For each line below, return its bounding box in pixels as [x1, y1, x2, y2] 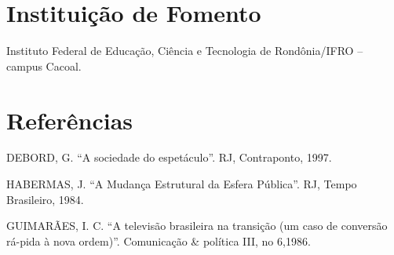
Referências [6, 104, 133, 136]
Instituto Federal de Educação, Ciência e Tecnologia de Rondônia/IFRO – [6, 42, 363, 59]
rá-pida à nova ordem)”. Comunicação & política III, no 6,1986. [6, 232, 311, 249]
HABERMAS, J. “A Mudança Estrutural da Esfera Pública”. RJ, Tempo [6, 176, 357, 192]
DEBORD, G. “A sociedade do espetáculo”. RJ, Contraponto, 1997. [6, 149, 332, 166]
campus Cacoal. [6, 57, 82, 74]
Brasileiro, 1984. [6, 191, 84, 207]
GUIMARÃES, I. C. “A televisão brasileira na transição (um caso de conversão [6, 217, 388, 234]
